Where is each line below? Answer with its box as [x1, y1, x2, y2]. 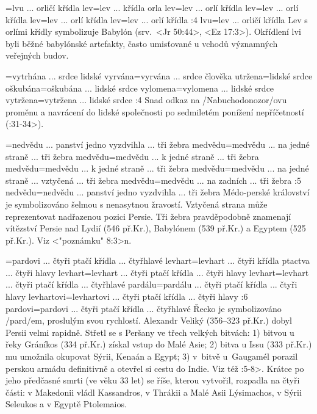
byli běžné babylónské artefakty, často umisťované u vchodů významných [5, 37, 278, 49]
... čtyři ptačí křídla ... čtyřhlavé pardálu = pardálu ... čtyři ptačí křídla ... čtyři [5, 278, 297, 291]
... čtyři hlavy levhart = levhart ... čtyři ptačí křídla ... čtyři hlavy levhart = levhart [5, 266, 309, 278]
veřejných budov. [5, 49, 69, 62]
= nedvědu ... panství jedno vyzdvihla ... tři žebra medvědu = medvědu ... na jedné [5, 137, 310, 150]
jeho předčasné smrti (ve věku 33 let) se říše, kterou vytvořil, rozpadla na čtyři [5, 374, 300, 387]
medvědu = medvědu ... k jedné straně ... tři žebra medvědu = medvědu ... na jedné [5, 162, 309, 175]
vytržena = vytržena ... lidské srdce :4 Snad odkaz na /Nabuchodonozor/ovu [5, 93, 287, 106]
